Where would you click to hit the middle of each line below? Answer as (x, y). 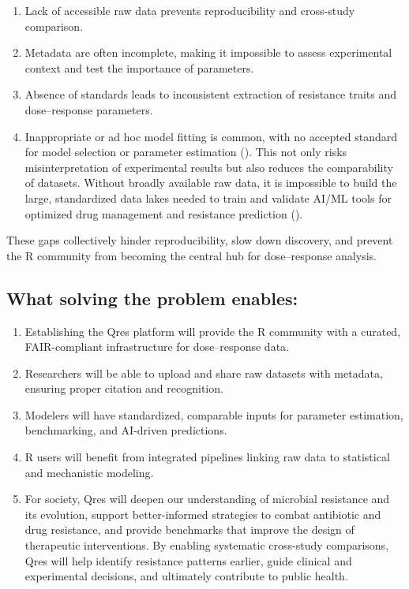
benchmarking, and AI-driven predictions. (126, 430)
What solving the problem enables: (152, 298)
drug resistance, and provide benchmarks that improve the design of (189, 529)
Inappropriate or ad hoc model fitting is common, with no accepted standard (211, 136)
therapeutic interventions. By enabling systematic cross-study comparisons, (207, 545)
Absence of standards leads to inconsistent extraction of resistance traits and (211, 94)
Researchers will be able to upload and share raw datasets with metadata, (204, 373)
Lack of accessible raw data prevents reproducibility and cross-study (190, 10)
